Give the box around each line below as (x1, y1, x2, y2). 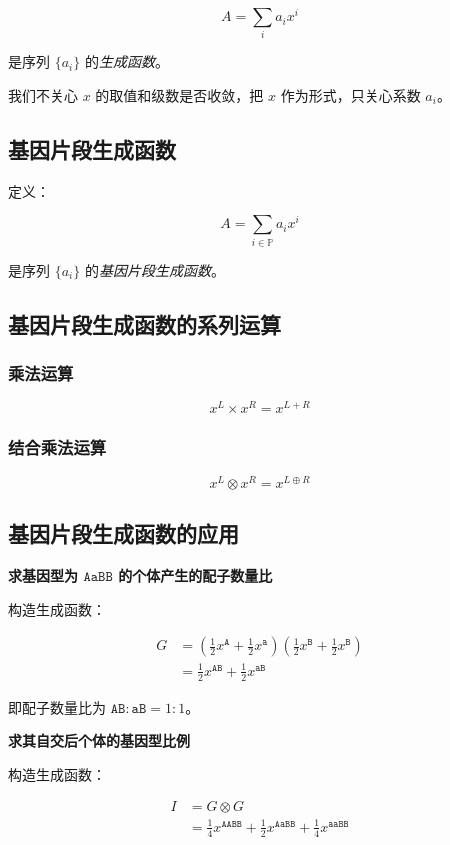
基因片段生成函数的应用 (8, 518, 239, 549)
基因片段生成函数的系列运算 (8, 308, 281, 339)
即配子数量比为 (8, 696, 106, 717)
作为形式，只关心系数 (280, 85, 421, 105)
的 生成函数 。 (84, 51, 169, 72)
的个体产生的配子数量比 (118, 564, 273, 585)
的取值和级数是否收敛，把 (95, 85, 264, 105)
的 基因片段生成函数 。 (84, 259, 225, 280)
